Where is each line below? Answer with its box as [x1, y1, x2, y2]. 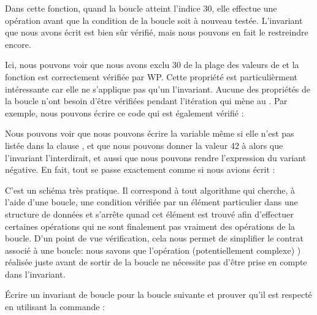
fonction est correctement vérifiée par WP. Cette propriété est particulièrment [5, 70, 298, 83]
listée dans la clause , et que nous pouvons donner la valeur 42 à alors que [5, 139, 283, 151]
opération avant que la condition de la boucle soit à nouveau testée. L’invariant [5, 13, 303, 26]
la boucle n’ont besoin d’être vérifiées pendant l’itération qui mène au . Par [5, 94, 288, 107]
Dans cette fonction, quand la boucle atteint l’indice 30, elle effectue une [5, 2, 277, 14]
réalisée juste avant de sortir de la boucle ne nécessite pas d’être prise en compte [5, 256, 307, 268]
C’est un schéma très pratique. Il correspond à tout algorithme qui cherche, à [5, 183, 296, 196]
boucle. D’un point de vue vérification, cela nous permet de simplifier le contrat [5, 232, 304, 245]
